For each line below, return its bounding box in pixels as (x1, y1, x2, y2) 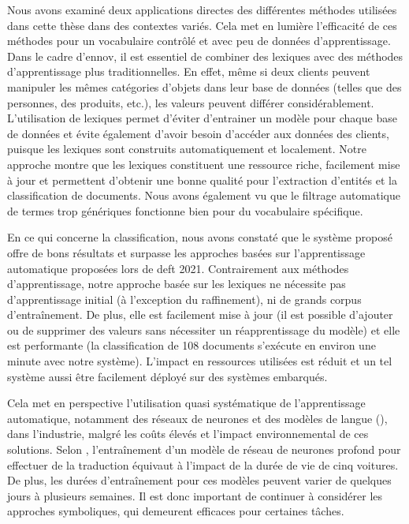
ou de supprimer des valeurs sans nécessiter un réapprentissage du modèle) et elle (7, 321, 400, 338)
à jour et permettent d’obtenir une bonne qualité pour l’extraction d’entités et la (7, 171, 397, 188)
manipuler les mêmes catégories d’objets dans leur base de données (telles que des (7, 78, 402, 95)
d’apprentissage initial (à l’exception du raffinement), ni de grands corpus (7, 290, 362, 307)
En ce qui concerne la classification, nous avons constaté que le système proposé (7, 229, 392, 245)
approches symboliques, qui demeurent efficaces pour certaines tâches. (7, 503, 344, 519)
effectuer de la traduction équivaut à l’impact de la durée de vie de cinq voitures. (7, 456, 399, 473)
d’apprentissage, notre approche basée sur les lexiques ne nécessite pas (7, 275, 346, 292)
